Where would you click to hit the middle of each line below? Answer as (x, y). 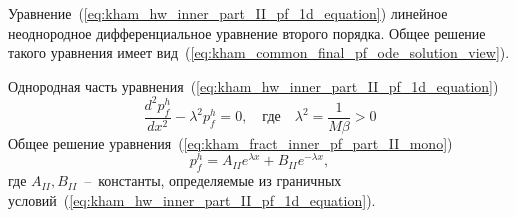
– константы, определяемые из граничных (213, 180)
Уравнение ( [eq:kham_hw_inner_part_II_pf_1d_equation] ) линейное (228, 13)
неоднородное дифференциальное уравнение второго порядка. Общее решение (247, 32)
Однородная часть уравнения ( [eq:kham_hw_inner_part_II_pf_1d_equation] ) (253, 85)
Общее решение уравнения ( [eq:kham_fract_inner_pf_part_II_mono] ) (230, 142)
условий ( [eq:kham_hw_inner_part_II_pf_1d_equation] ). (192, 199)
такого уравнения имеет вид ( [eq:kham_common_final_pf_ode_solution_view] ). (259, 52)
